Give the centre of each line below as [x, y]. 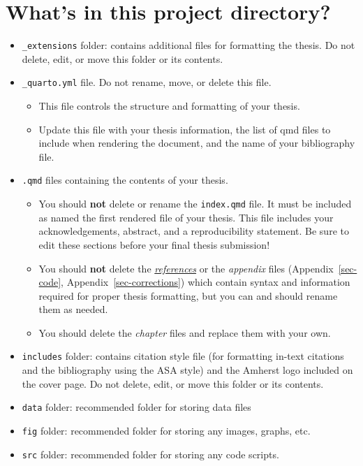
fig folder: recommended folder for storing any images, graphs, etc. [166, 430]
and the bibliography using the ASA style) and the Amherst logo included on [187, 370]
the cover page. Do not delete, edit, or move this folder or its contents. [173, 383]
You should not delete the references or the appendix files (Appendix [186, 268]
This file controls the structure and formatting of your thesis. [169, 106]
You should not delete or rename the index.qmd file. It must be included [195, 204]
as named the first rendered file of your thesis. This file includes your [186, 217]
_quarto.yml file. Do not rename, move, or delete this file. [147, 82]
